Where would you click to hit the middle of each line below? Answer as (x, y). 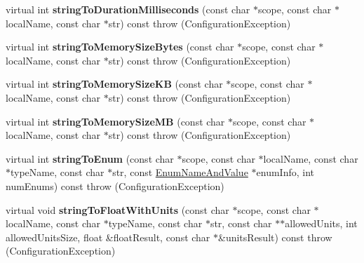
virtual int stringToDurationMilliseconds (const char (128, 9)
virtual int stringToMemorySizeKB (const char (114, 84)
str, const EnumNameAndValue (180, 172)
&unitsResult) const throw (275, 237)
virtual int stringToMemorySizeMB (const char (115, 121)
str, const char (241, 223)
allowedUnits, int (321, 223)
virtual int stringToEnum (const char (90, 158)
